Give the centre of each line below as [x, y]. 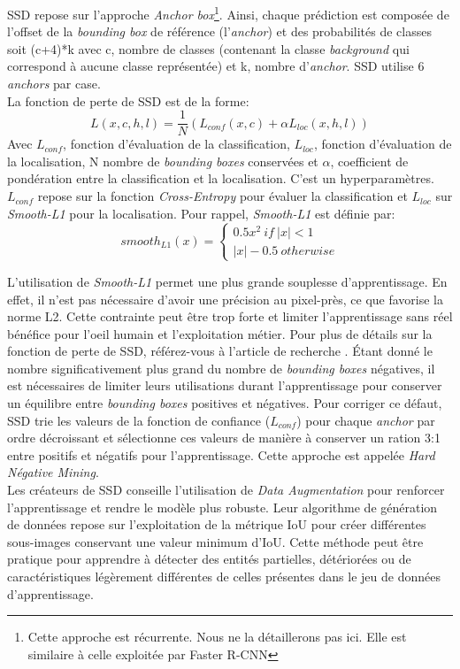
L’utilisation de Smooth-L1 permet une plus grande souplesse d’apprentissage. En [227, 281]
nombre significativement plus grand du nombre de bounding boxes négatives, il [221, 368]
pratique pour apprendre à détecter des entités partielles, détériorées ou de [209, 559]
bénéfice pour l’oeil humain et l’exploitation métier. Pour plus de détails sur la [220, 333]
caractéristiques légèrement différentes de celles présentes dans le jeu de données [224, 576]
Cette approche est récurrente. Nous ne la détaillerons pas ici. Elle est [217, 637]
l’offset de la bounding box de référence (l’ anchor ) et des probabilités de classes [219, 31]
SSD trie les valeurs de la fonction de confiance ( [139, 420]
